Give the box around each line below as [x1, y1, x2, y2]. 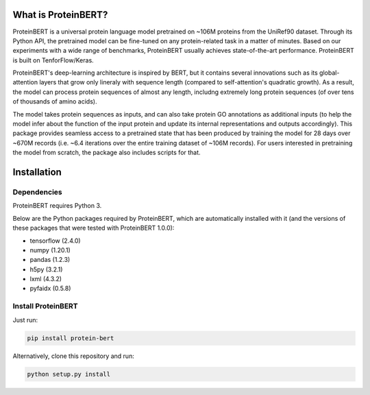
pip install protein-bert [27, 334, 114, 342]
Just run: [12, 315, 38, 324]
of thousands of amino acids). [12, 97, 97, 106]
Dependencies [12, 187, 63, 197]
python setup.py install [27, 370, 111, 378]
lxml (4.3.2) [29, 275, 62, 283]
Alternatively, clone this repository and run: [12, 352, 135, 360]
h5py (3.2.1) [29, 265, 63, 274]
